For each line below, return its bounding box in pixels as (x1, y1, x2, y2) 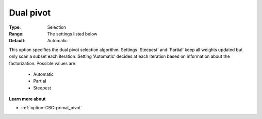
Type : (9, 24, 21, 30)
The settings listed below (47, 31, 98, 36)
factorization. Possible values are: (9, 60, 77, 66)
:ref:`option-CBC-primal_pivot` (21, 105, 82, 111)
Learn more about (9, 96, 46, 102)
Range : (9, 31, 24, 36)
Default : (9, 38, 26, 44)
